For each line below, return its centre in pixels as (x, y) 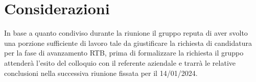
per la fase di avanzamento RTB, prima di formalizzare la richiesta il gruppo (124, 53)
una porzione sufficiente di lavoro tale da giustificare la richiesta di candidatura (128, 43)
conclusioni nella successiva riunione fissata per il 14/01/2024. (101, 73)
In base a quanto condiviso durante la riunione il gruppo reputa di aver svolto (126, 33)
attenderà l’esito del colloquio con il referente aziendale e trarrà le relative (120, 62)
